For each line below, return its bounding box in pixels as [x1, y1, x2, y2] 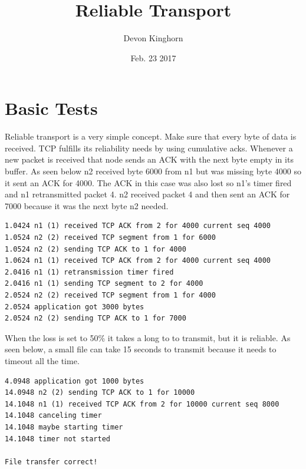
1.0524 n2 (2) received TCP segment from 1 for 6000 [5, 233, 216, 242]
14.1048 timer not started [5, 434, 110, 443]
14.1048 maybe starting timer [5, 422, 123, 431]
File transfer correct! [5, 457, 98, 466]
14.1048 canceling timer [5, 411, 102, 420]
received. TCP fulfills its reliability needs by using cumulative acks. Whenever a [5, 141, 293, 154]
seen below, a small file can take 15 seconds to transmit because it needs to [5, 343, 277, 355]
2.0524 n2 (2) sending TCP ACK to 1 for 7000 [5, 314, 186, 323]
